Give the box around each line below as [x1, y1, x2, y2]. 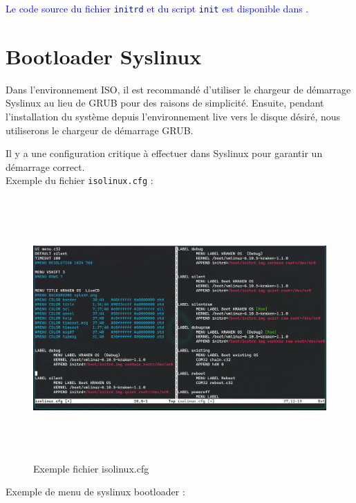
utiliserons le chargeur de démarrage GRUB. [6, 122, 194, 137]
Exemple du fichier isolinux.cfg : [6, 173, 153, 188]
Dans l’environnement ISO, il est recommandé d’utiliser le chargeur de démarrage [6, 82, 351, 96]
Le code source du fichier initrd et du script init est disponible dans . [6, 1, 309, 15]
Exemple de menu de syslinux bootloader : [6, 484, 185, 499]
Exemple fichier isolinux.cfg [33, 461, 149, 475]
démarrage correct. [6, 159, 85, 174]
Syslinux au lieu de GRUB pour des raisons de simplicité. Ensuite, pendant [6, 95, 324, 110]
